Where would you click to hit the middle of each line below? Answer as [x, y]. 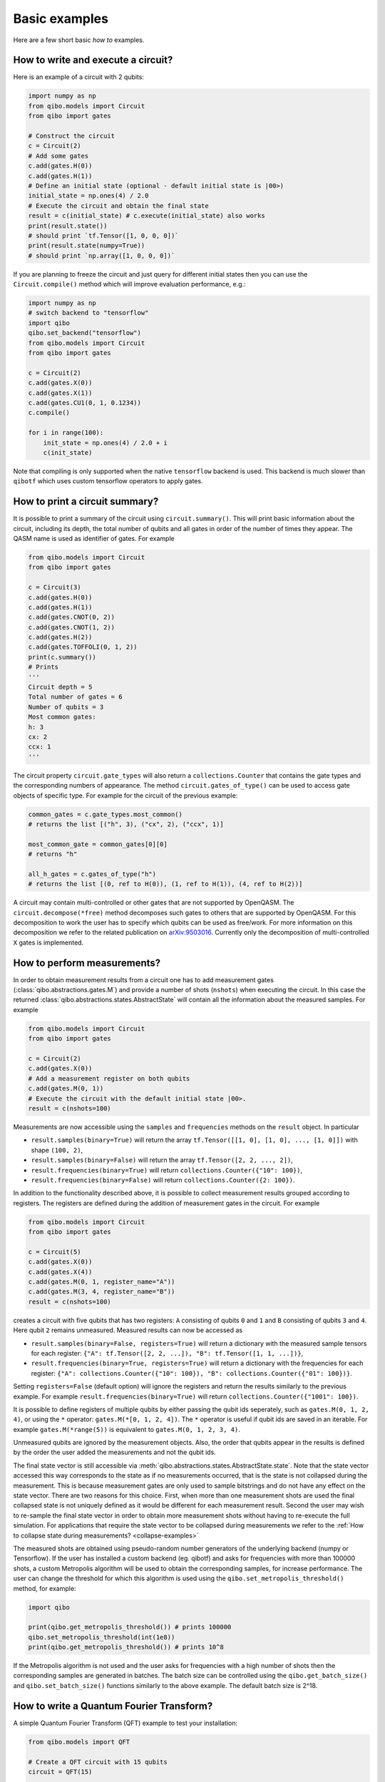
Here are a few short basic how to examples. [79, 40]
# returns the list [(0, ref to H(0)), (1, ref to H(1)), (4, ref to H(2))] [165, 884]
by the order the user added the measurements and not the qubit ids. [115, 1452]
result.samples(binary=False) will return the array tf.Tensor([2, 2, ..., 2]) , [162, 1160]
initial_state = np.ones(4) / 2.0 [88, 196]
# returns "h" [53, 854]
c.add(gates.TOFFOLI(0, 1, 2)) [83, 647]
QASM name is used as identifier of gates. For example [94, 538]
